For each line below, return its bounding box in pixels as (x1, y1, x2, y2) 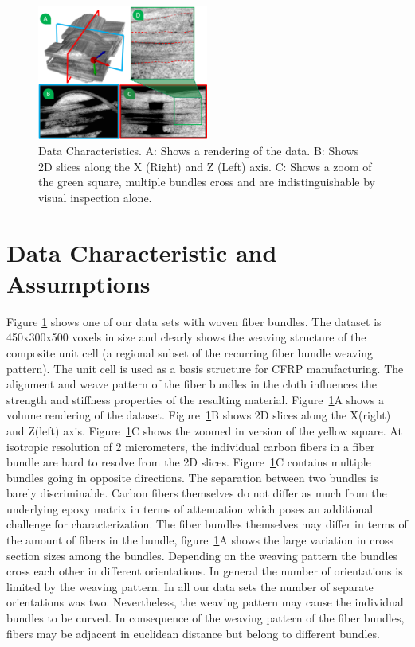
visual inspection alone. (38, 189, 152, 205)
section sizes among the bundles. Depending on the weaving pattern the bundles (6, 547, 398, 563)
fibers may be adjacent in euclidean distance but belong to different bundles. (6, 625, 380, 641)
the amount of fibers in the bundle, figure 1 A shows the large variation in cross (6, 532, 393, 548)
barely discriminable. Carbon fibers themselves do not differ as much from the (6, 485, 387, 501)
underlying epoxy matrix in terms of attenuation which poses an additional (6, 500, 374, 516)
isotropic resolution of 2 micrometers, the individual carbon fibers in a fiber (6, 438, 375, 454)
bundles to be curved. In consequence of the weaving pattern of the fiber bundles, (6, 610, 405, 626)
